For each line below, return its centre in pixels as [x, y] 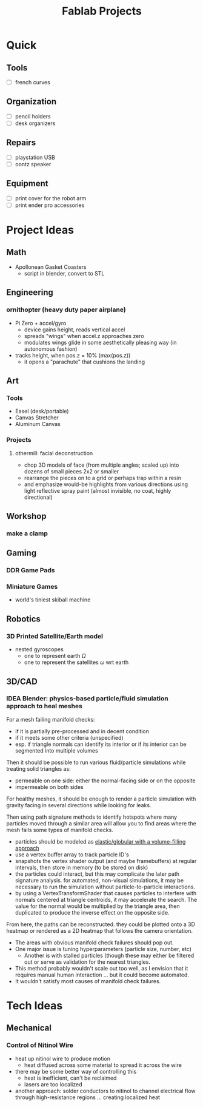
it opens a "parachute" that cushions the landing [85, 362]
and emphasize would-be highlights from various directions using [106, 484]
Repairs [21, 143]
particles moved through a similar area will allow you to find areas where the [101, 823]
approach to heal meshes [45, 706]
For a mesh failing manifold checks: [51, 719]
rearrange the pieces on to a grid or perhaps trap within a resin [103, 478]
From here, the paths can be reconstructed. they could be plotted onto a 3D [101, 924]
